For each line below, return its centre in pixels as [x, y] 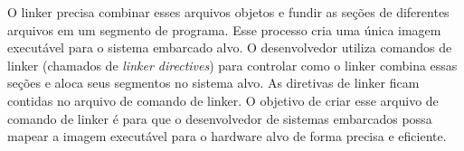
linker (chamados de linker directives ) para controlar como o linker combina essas [232, 65]
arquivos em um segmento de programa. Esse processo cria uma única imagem [224, 29]
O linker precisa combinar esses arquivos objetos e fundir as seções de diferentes [228, 12]
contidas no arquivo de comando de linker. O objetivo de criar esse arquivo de [223, 100]
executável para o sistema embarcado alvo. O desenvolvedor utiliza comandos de [230, 47]
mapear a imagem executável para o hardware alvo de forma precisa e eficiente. [227, 136]
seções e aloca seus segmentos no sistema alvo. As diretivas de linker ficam [213, 83]
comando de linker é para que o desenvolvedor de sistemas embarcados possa [220, 118]
